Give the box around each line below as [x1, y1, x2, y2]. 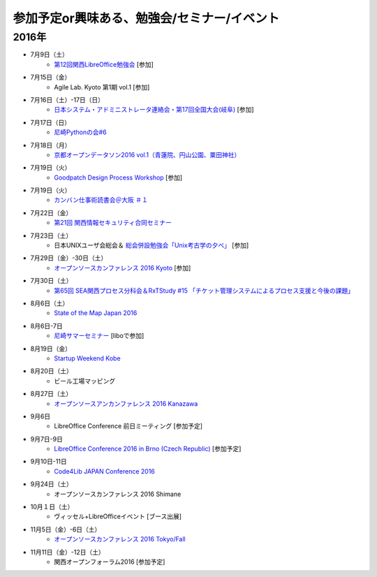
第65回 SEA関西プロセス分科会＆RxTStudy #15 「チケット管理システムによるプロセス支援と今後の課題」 [54, 286, 355, 295]
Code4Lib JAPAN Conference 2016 [54, 467, 155, 475]
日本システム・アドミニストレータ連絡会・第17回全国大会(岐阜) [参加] [54, 105, 254, 114]
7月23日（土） [30, 231, 73, 240]
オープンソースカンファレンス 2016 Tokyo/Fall [54, 535, 186, 543]
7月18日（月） [30, 140, 71, 149]
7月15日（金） [30, 73, 71, 82]
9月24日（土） [30, 480, 73, 488]
